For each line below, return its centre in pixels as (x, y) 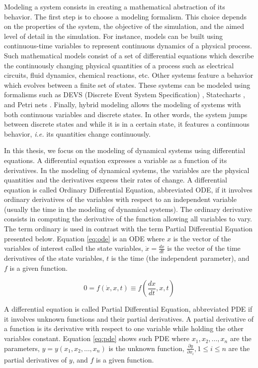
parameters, (22, 348)
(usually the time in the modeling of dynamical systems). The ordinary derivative (128, 209)
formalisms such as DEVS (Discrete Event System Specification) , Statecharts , (125, 94)
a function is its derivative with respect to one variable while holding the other (124, 328)
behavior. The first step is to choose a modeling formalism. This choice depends (125, 16)
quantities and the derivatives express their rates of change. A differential (116, 180)
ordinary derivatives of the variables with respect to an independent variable (120, 199)
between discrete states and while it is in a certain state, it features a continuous (127, 124)
